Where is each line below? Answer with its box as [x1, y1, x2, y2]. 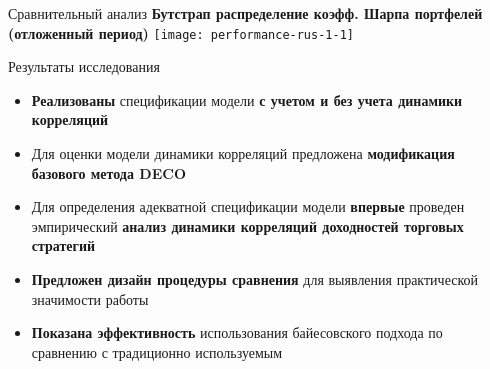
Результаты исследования [8, 56, 160, 77]
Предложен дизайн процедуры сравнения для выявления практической [31, 269, 478, 289]
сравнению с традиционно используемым [31, 341, 283, 362]
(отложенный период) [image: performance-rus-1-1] [8, 22, 354, 43]
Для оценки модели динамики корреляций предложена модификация [31, 143, 455, 164]
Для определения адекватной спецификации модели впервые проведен [31, 196, 465, 217]
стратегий [31, 235, 96, 256]
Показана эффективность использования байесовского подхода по [31, 322, 443, 343]
